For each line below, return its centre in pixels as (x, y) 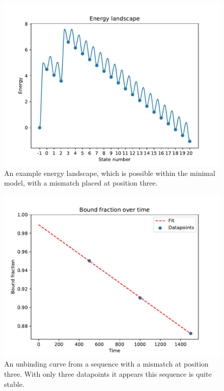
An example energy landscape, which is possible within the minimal (110, 173)
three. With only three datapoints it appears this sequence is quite (108, 373)
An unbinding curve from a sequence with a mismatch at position (106, 364)
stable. (14, 384)
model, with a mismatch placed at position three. (81, 183)
